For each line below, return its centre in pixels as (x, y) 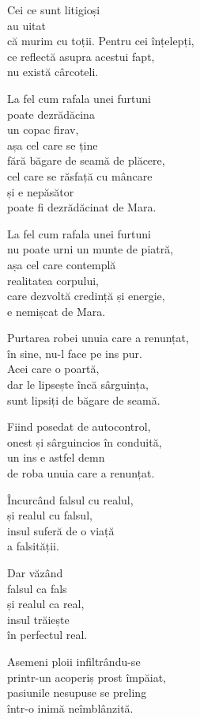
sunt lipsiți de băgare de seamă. (84, 399)
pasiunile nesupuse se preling (77, 692)
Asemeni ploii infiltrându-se (74, 661)
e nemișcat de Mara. (57, 311)
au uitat (27, 25)
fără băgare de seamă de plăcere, (86, 160)
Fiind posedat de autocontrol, (79, 426)
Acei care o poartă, (53, 369)
